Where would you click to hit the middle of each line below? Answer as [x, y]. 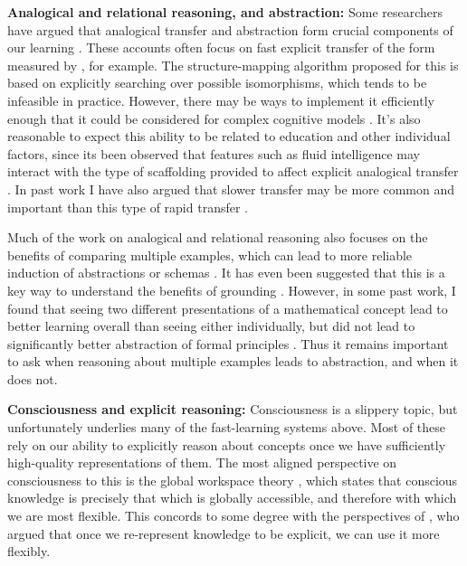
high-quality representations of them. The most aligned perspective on [202, 462]
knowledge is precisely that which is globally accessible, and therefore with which [232, 498]
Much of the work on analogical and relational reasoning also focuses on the [218, 237]
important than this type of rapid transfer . [128, 207]
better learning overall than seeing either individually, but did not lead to [211, 326]
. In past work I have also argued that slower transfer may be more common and [231, 189]
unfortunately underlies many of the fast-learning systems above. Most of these [227, 427]
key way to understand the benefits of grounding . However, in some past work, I [232, 290]
